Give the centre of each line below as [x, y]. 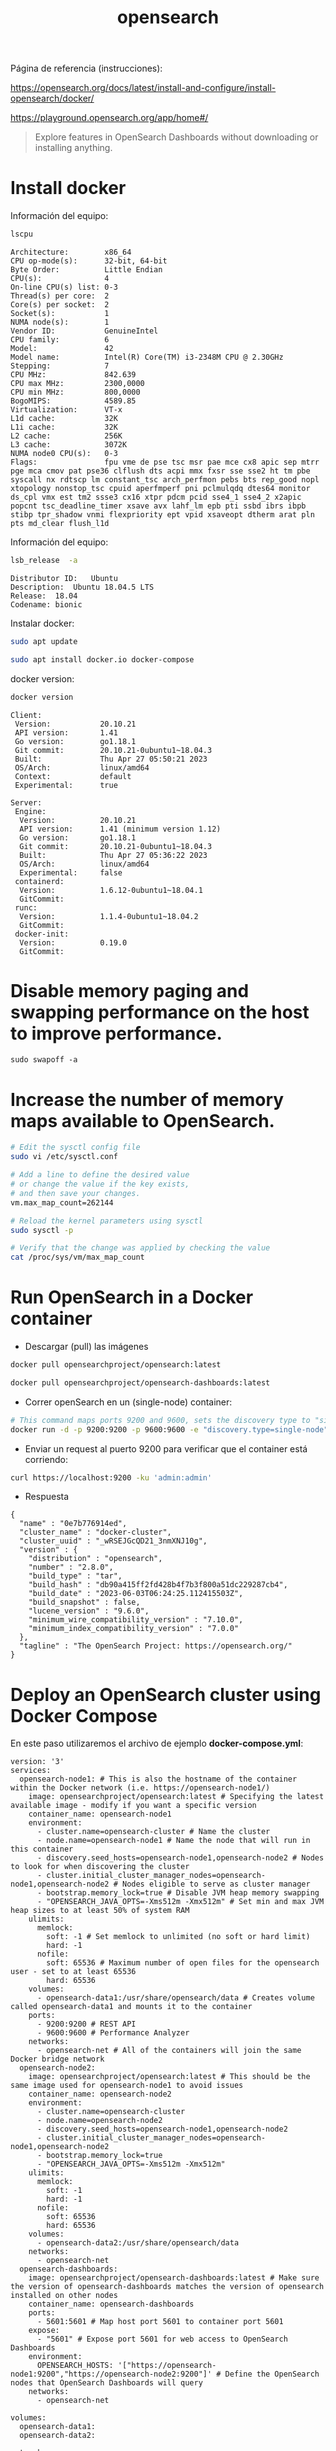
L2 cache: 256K [66, 436]
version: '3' [37, 1762]
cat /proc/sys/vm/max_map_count [77, 1257]
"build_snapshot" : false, [84, 1602]
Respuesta [47, 1497]
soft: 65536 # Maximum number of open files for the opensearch [183, 1963]
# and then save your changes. [75, 1193]
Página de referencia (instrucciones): [86, 68]
